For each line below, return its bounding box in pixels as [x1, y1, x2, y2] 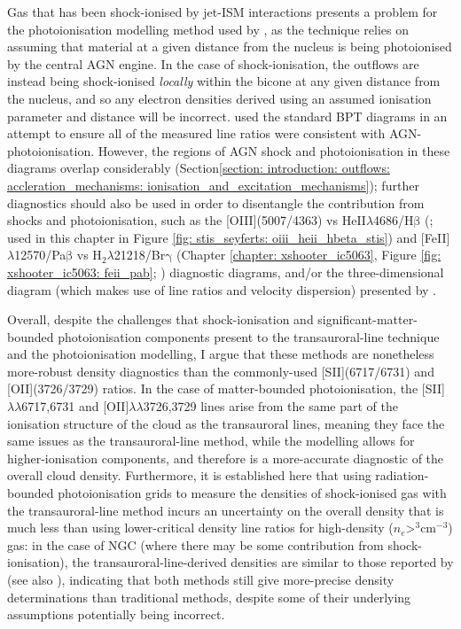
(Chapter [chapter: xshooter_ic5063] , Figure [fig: [176, 245, 441, 264]
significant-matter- [317, 310, 418, 329]
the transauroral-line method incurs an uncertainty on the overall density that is [7, 501, 444, 519]
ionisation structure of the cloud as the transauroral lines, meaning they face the [7, 414, 445, 432]
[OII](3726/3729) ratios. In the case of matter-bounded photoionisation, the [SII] [7, 379, 445, 398]
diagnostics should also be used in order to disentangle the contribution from [7, 193, 425, 212]
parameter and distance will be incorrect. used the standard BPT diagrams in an [7, 106, 448, 125]
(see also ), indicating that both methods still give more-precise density [7, 571, 395, 588]
